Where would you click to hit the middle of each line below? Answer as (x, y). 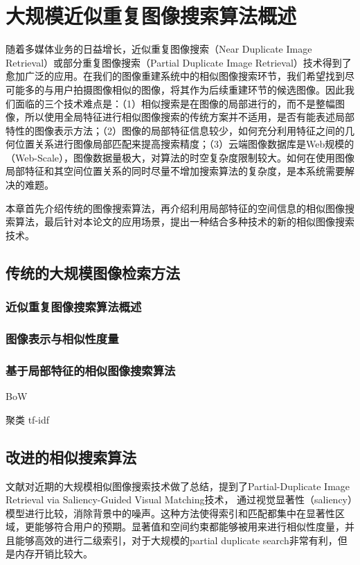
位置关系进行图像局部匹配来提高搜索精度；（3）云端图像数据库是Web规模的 (184, 144)
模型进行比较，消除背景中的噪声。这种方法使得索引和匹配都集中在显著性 (170, 513)
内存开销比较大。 (54, 554)
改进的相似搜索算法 (71, 457)
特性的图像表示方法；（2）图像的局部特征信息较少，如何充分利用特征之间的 (175, 130)
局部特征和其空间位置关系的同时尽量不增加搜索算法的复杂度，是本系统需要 (175, 171)
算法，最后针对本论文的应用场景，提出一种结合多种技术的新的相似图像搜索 (184, 221)
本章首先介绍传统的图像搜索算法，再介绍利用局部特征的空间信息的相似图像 (175, 208)
